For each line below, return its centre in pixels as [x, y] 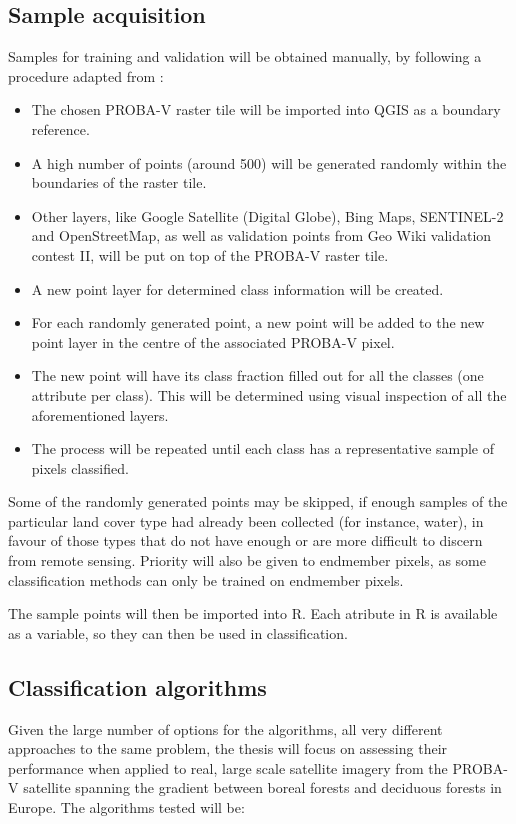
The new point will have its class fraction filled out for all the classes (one [257, 375]
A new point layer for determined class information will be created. [237, 288]
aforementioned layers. [100, 414]
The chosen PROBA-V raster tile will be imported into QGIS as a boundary [266, 109]
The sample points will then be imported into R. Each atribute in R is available [253, 613]
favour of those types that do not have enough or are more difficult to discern [245, 540]
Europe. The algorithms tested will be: [126, 807]
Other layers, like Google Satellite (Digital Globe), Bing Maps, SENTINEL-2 [267, 215]
